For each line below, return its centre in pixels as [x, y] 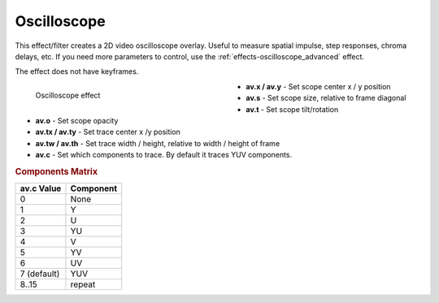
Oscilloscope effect [68, 95]
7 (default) [40, 274]
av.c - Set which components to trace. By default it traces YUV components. [164, 155]
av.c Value [41, 188]
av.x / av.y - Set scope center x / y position [318, 86]
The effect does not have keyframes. [77, 71]
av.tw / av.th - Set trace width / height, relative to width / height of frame [158, 143]
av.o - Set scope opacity [77, 120]
